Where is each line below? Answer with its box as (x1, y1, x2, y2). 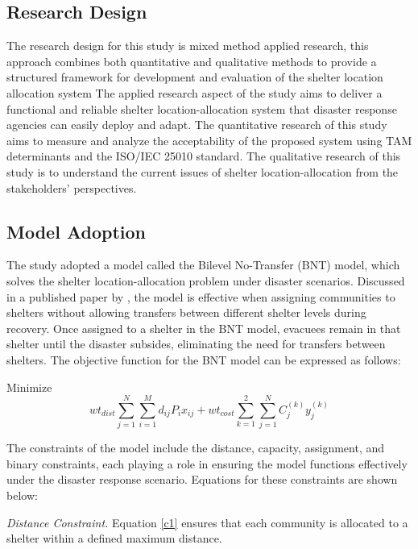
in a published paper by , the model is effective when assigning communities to (6, 288, 395, 305)
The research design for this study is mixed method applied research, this (6, 37, 369, 54)
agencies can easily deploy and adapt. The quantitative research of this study (6, 116, 387, 133)
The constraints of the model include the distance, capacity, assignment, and (6, 439, 385, 456)
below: (6, 487, 38, 503)
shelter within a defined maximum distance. (6, 530, 222, 547)
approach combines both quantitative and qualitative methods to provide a (6, 52, 377, 69)
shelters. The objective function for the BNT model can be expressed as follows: (6, 351, 401, 368)
